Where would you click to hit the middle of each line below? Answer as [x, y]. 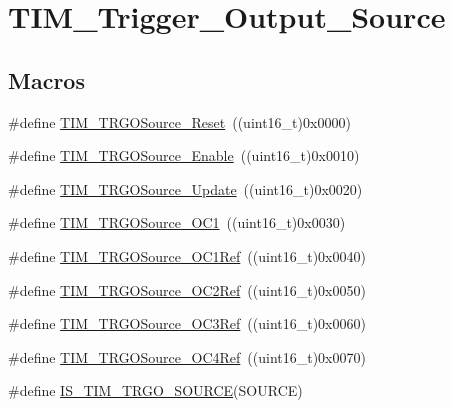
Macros [46, 79]
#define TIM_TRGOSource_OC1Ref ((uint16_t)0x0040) [187, 255]
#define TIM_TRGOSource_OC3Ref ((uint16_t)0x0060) [187, 323]
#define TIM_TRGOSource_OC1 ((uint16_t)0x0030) [177, 222]
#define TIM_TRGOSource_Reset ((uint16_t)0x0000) [179, 121]
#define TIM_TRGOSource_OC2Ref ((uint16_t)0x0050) [187, 289]
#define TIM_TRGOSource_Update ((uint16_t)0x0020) [185, 188]
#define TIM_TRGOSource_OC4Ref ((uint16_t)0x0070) [187, 356]
